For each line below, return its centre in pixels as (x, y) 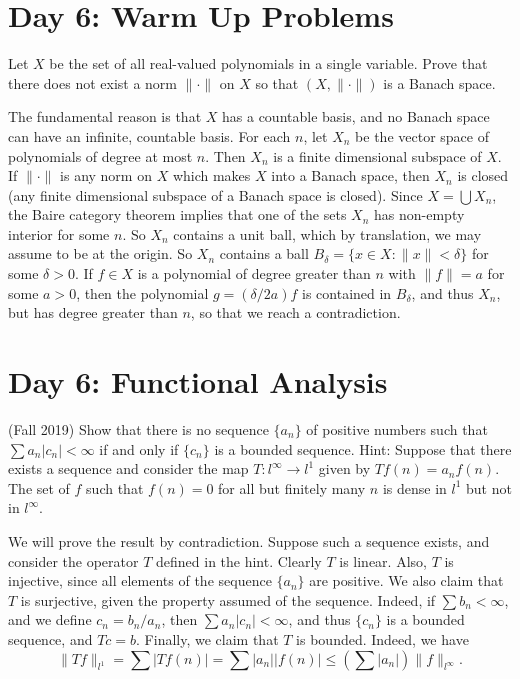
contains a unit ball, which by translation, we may (327, 233)
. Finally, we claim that (207, 638)
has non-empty (419, 214)
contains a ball (264, 253)
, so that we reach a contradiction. (295, 312)
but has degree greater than (93, 312)
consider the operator (73, 560)
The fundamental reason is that (105, 116)
